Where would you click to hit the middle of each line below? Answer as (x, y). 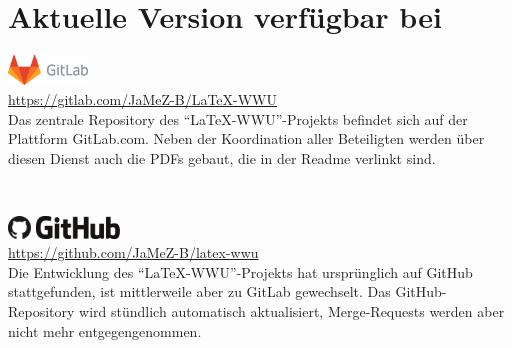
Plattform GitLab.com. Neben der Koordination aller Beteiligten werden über (246, 138)
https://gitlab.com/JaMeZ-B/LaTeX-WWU (142, 98)
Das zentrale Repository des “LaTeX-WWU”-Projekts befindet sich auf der (238, 118)
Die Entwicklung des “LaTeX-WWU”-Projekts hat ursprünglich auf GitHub (240, 271)
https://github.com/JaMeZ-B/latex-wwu (133, 252)
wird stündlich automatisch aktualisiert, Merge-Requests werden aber (292, 310)
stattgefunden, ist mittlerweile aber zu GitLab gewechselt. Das (199, 291)
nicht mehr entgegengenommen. (105, 330)
